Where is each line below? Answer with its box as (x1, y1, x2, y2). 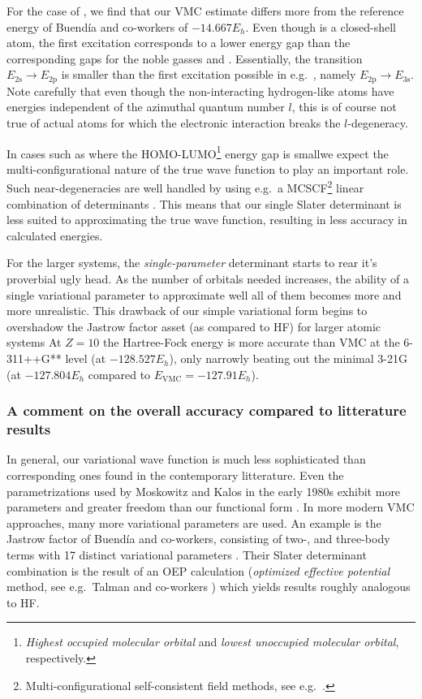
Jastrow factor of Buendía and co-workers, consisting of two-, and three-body (6, 530, 390, 547)
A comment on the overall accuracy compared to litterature (6, 400, 407, 421)
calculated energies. (6, 227, 103, 244)
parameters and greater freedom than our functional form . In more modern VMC (6, 498, 415, 516)
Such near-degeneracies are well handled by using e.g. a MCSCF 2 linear (6, 177, 364, 196)
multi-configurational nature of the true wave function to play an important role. (6, 160, 409, 177)
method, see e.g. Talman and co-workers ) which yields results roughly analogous (6, 578, 411, 595)
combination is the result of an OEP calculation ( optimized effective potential (6, 562, 390, 579)
